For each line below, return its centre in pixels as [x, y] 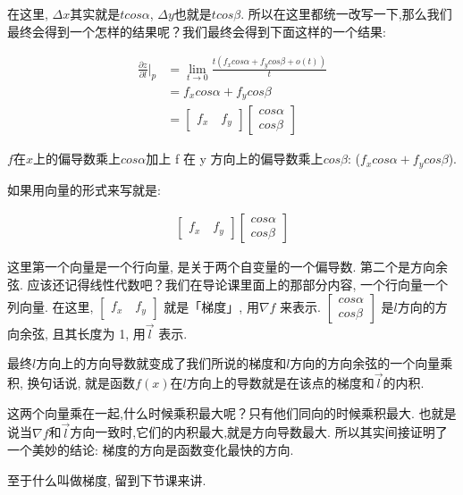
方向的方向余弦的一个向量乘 [371, 363]
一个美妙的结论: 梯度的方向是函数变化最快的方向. [151, 450]
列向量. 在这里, [51, 306]
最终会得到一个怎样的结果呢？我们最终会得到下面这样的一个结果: [197, 31]
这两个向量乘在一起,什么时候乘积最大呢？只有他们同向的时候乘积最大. [211, 412]
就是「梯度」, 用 [211, 306]
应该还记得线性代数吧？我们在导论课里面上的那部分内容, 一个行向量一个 [238, 284]
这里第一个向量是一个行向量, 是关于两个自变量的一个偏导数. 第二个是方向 [222, 267]
